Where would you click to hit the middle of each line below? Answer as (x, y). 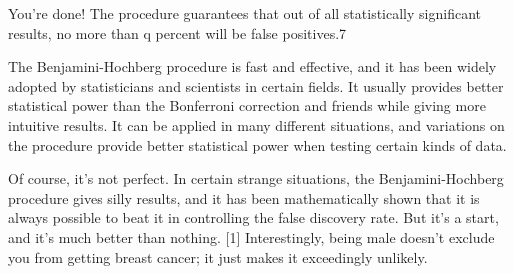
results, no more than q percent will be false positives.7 (177, 32)
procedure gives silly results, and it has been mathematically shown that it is (244, 197)
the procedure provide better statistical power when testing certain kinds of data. (257, 144)
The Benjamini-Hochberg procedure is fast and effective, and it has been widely (252, 66)
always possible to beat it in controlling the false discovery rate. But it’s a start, (253, 217)
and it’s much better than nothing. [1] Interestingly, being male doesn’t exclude (251, 236)
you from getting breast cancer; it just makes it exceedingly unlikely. (218, 256)
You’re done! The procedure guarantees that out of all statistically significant (244, 13)
